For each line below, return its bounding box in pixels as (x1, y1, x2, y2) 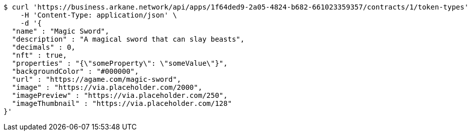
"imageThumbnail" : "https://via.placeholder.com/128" (12, 99, 232, 107)
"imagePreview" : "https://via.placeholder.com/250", (12, 91, 228, 99)
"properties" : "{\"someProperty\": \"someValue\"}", (12, 59, 228, 67)
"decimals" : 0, (12, 43, 76, 51)
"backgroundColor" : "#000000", (12, 67, 139, 75)
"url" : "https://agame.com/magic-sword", (12, 75, 182, 83)
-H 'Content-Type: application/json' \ (20, 11, 177, 19)
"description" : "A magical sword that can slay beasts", (12, 35, 245, 43)
